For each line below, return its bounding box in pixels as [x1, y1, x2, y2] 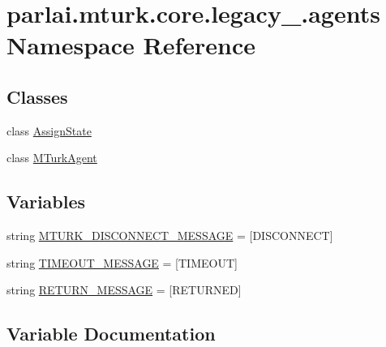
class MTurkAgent [6, 149, 97, 166]
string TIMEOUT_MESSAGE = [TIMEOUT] [6, 254, 238, 271]
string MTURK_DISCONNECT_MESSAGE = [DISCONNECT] [6, 227, 333, 244]
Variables [6, 189, 86, 214]
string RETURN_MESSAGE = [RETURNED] [6, 281, 242, 298]
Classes [6, 84, 68, 109]
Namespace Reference [6, 28, 255, 62]
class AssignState [6, 122, 92, 139]
